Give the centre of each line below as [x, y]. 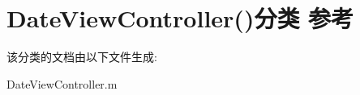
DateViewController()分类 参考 [180, 18]
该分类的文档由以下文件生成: [82, 57]
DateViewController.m [62, 83]
